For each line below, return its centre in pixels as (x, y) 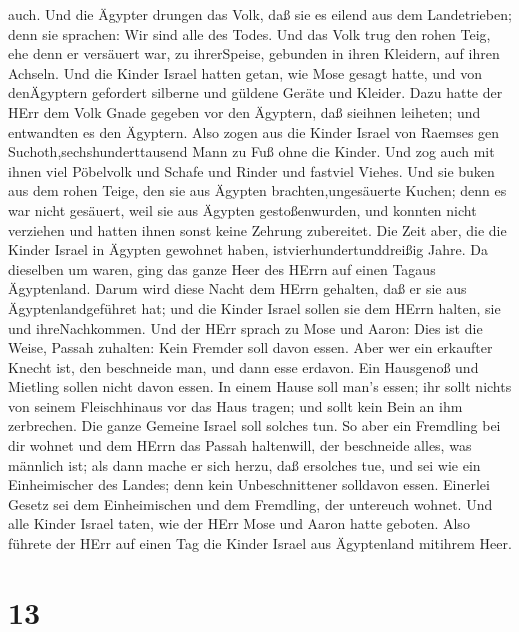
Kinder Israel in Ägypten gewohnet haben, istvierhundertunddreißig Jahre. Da (248, 249)
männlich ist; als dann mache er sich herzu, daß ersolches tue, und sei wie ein (244, 464)
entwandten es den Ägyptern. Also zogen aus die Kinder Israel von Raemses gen (254, 131)
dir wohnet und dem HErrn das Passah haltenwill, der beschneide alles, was (240, 445)
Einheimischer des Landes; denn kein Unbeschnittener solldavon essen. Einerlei (249, 484)
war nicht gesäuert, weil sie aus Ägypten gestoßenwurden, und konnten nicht (242, 209)
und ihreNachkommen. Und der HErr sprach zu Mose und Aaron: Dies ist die (245, 327)
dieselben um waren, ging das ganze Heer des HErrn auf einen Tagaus (222, 268)
